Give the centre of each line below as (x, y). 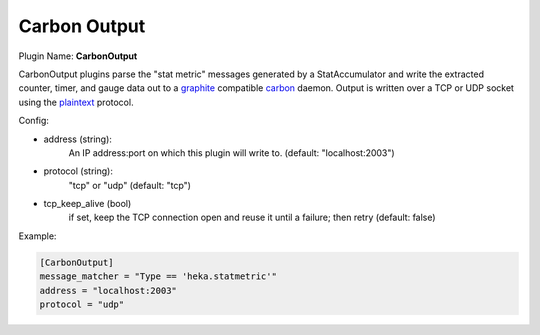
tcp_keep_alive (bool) (87, 204)
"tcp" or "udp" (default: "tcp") (130, 185)
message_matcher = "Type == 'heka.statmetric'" (158, 276)
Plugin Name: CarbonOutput (78, 56)
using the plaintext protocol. (76, 102)
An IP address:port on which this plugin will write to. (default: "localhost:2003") (231, 152)
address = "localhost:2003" (108, 290)
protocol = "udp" (82, 304)
